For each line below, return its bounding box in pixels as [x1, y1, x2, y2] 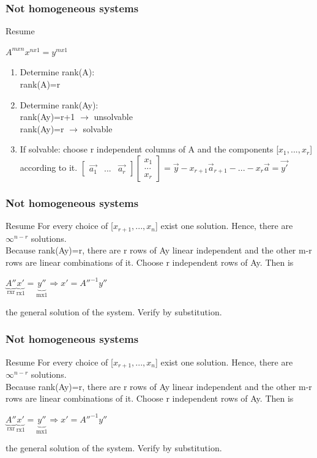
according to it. [20, 160, 78, 173]
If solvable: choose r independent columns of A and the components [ [20, 143, 279, 156]
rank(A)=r [20, 78, 61, 90]
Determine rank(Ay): [20, 98, 99, 111]
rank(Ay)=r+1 [20, 110, 75, 123]
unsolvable [94, 110, 133, 123]
